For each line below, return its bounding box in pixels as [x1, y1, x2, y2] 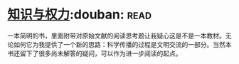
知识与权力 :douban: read [7, 6, 152, 23]
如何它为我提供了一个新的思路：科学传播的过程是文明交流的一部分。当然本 [13, 40, 232, 48]
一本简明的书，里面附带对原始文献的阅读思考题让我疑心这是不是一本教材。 [7, 31, 225, 40]
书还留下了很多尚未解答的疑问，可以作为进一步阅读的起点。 [7, 49, 182, 58]
